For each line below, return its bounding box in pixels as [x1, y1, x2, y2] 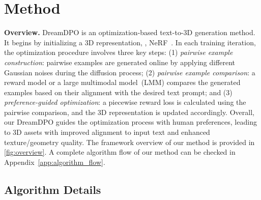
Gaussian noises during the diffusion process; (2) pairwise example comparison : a [4, 67, 255, 77]
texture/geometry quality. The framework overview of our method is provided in [4, 136, 255, 147]
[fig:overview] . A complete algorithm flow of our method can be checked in [4, 147, 236, 157]
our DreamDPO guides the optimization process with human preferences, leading [4, 117, 257, 127]
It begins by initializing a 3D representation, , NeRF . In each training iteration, [4, 37, 256, 47]
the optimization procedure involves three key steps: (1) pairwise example [4, 47, 233, 58]
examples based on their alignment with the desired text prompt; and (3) [4, 87, 233, 97]
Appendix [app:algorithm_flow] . [4, 156, 105, 167]
